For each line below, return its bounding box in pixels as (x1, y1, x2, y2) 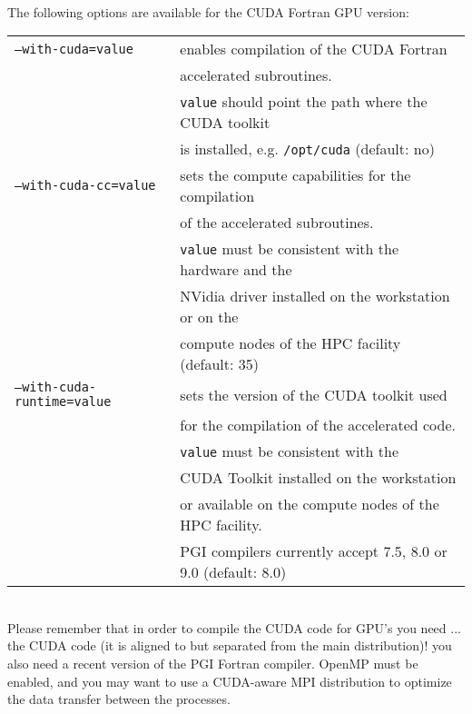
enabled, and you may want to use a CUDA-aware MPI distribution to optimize (7, 671, 452, 690)
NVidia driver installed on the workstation (180, 285, 450, 307)
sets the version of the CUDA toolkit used (180, 383, 447, 405)
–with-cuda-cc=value (15, 178, 156, 193)
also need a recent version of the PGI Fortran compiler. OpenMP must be (7, 653, 418, 672)
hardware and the (180, 259, 292, 281)
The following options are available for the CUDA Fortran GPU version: (7, 2, 409, 21)
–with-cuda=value (15, 41, 133, 56)
